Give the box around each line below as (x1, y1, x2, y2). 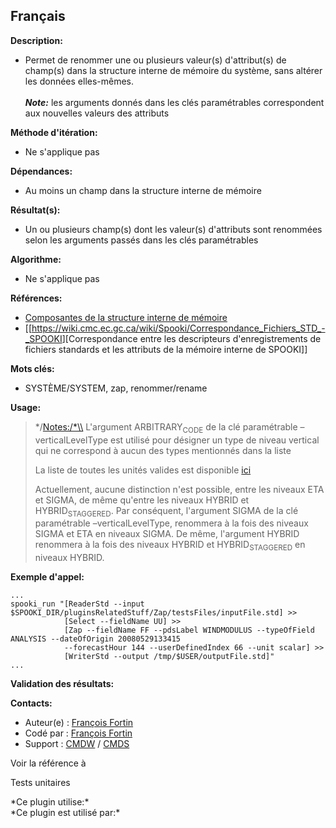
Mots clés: (10, 362, 55, 374)
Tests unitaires (10, 777, 71, 789)
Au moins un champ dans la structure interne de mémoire (24, 184, 262, 196)
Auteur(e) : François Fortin (24, 717, 134, 729)
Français (10, 8, 66, 25)
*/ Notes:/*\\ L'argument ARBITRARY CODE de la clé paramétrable (34, 420, 298, 435)
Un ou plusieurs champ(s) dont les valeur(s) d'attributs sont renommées (24, 223, 323, 235)
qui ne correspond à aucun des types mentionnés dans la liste (34, 444, 292, 456)
